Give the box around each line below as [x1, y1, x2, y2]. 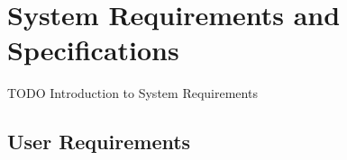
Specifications [7, 31, 179, 68]
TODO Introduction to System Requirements [7, 84, 258, 102]
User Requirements [7, 128, 191, 156]
